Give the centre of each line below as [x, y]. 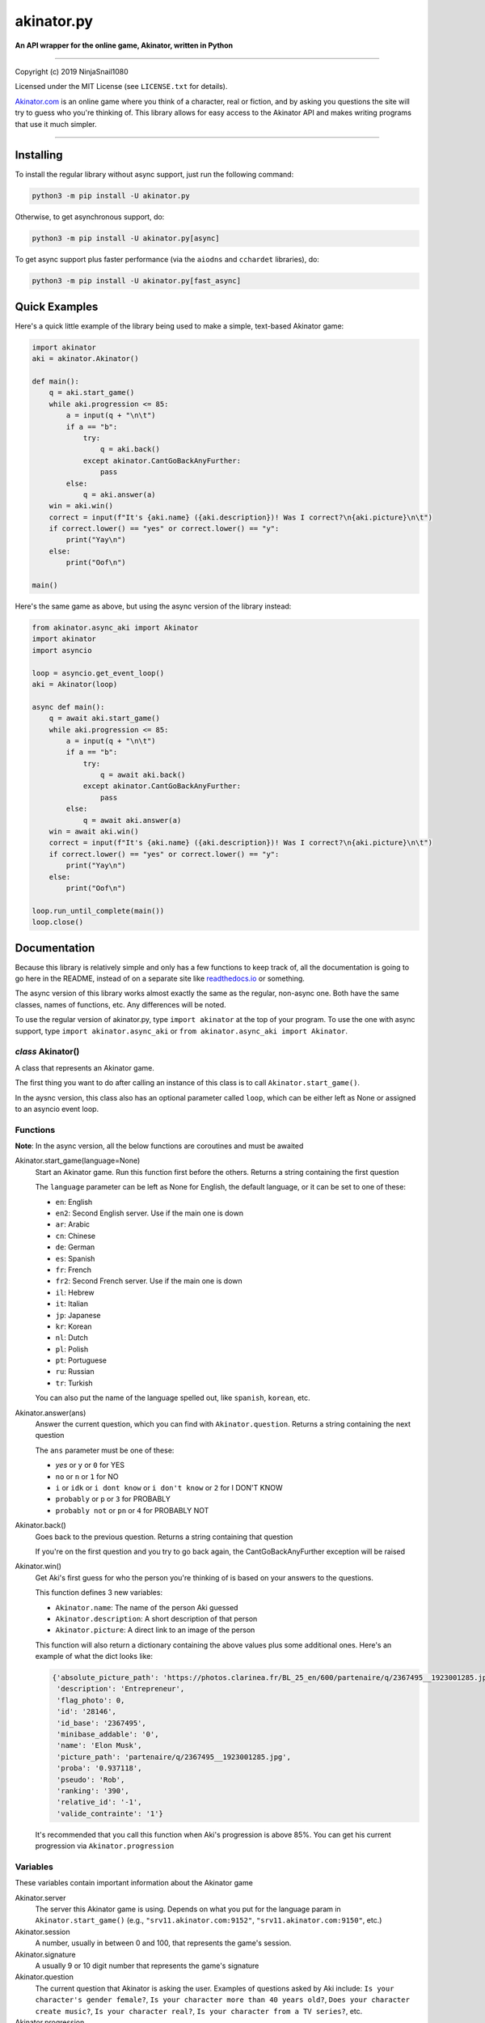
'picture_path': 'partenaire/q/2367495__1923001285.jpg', [174, 1757]
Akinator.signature [45, 1954]
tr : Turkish [74, 1383]
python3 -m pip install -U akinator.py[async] [126, 238]
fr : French [74, 1270]
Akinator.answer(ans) [51, 1413]
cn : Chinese [76, 1236]
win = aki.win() [81, 506]
